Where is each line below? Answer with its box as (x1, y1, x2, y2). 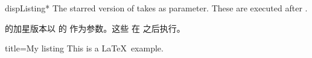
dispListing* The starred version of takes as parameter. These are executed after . (5, 2, 308, 14)
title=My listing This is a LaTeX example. (5, 42, 164, 54)
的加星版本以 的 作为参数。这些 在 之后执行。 (5, 22, 185, 34)
